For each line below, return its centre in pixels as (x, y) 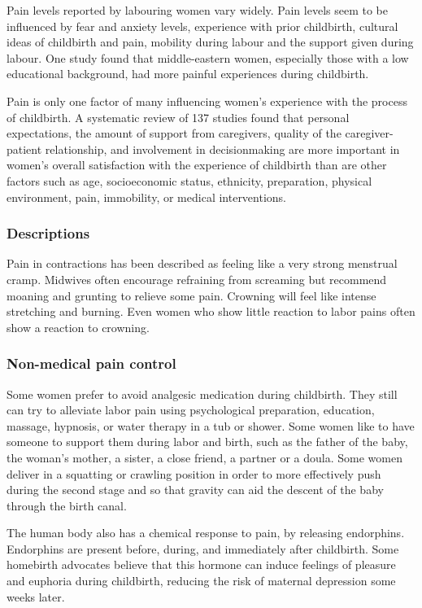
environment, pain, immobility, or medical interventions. (147, 197)
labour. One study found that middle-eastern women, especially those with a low (208, 57)
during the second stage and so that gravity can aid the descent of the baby (195, 490)
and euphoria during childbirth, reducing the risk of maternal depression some (201, 581)
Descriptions (48, 233)
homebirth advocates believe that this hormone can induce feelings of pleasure (201, 564)
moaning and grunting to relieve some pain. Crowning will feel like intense (191, 295)
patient (24, 149)
